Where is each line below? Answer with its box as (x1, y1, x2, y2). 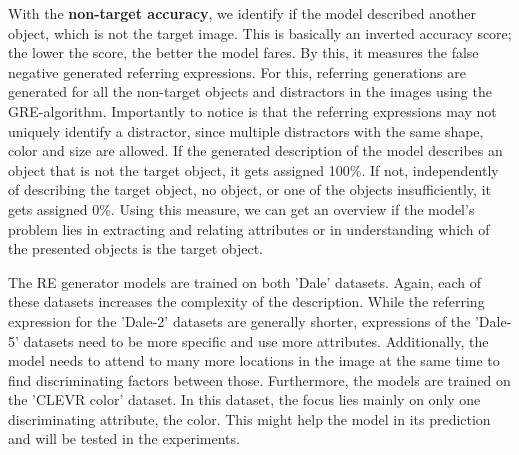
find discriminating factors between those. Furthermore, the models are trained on (8, 369, 511, 390)
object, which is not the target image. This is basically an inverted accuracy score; (8, 22, 512, 43)
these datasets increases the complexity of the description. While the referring (8, 291, 485, 312)
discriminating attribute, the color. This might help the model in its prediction (8, 408, 491, 429)
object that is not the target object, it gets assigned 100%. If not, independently (8, 159, 499, 180)
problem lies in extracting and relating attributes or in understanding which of (8, 218, 490, 239)
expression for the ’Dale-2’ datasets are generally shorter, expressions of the (8, 310, 471, 331)
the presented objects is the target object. (8, 238, 264, 259)
